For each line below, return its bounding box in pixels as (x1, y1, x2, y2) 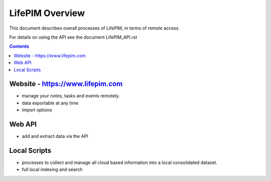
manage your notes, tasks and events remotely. (22, 93, 120, 99)
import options (22, 107, 52, 113)
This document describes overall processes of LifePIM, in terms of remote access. (9, 25, 180, 31)
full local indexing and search (22, 166, 83, 172)
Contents (9, 43, 30, 50)
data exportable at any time (22, 100, 79, 106)
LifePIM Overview (9, 8, 85, 19)
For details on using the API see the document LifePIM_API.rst (9, 34, 138, 40)
